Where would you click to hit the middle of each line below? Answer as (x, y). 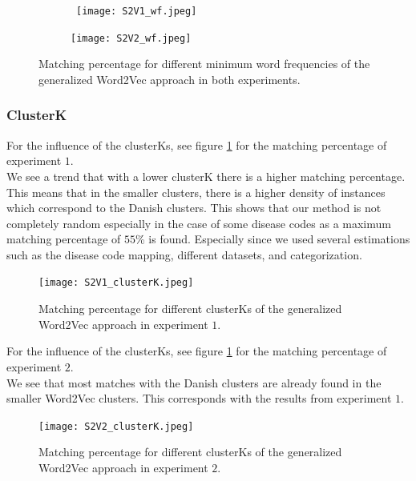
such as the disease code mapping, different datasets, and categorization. (184, 254)
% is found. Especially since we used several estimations (273, 239)
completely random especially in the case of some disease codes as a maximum (199, 223)
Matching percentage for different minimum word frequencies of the (204, 64)
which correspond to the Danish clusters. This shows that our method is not (194, 208)
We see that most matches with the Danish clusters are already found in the (194, 382)
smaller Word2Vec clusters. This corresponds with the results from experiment (199, 398)
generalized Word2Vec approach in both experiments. (170, 79)
